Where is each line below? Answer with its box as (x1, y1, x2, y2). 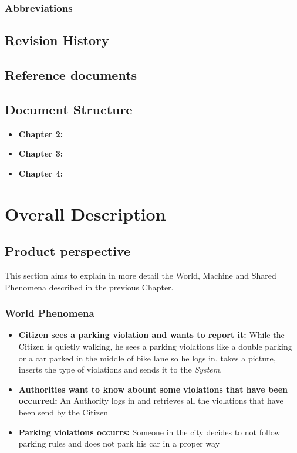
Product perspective (5, 242, 130, 260)
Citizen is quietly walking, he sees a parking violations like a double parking (18, 340, 292, 352)
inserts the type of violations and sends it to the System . (18, 363, 222, 376)
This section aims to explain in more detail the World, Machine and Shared (5, 269, 276, 281)
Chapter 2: (18, 127, 63, 140)
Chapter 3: (18, 147, 63, 160)
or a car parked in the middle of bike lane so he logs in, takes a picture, (18, 351, 276, 364)
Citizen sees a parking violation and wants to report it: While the (18, 329, 285, 341)
